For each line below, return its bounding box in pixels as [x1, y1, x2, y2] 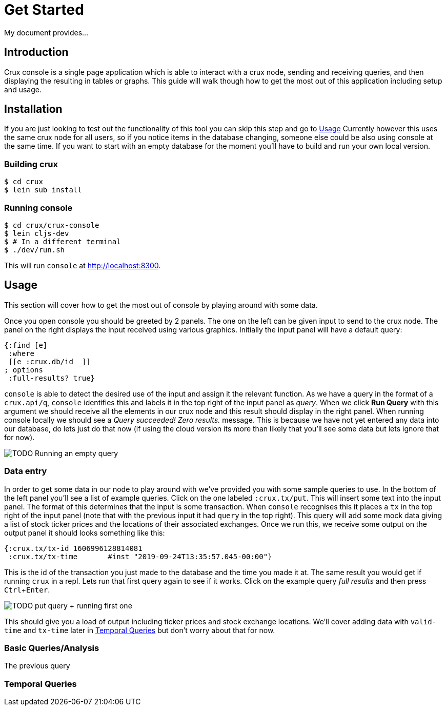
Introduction [4, 46, 69, 59]
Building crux [4, 159, 58, 169]
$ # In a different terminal [4, 237, 121, 246]
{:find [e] [4, 341, 48, 349]
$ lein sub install [4, 186, 82, 194]
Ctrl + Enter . [4, 585, 50, 594]
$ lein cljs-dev [4, 229, 69, 238]
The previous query [4, 661, 70, 670]
